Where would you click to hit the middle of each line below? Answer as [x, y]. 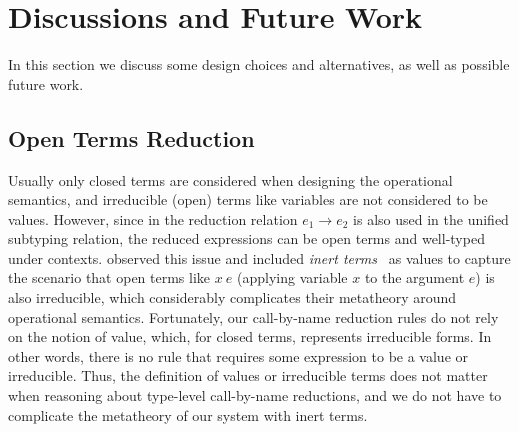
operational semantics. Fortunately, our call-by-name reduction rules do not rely [253, 316]
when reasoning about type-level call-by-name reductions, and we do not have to [255, 395]
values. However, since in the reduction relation [153, 218]
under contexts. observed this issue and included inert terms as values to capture [259, 257]
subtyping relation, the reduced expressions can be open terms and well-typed [246, 238]
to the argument [414, 277]
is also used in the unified [431, 218]
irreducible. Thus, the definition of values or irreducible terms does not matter [248, 375]
